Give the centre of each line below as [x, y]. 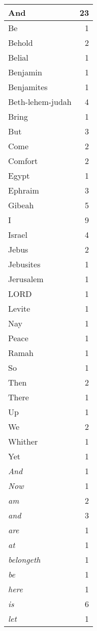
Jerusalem [26, 279]
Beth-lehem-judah [40, 102]
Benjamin [25, 72]
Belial [18, 57]
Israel [18, 235]
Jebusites [24, 264]
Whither [23, 441]
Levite [19, 308]
